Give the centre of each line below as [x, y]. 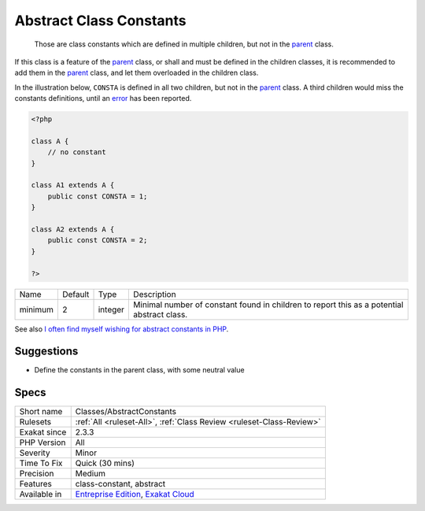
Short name [41, 412]
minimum [37, 309]
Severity [35, 453]
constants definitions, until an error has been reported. [103, 98]
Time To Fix [41, 463]
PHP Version [42, 442]
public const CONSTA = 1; [98, 196]
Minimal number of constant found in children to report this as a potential [268, 305]
